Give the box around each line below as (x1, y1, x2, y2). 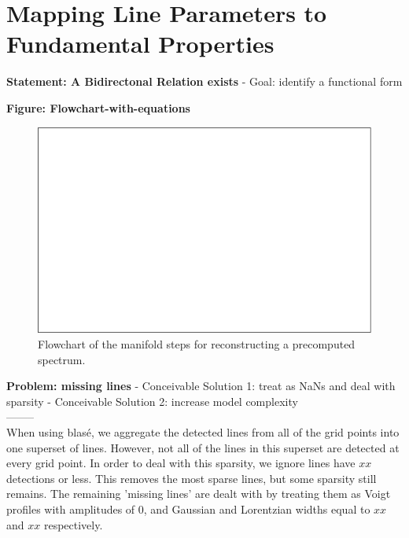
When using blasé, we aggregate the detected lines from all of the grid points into (6, 424, 400, 440)
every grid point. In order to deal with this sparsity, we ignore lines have (6, 455, 356, 471)
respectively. (43, 516, 103, 532)
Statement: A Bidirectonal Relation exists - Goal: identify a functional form (6, 73, 403, 90)
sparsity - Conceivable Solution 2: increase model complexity (6, 392, 298, 409)
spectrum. (38, 351, 86, 367)
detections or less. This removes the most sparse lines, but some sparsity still (6, 470, 377, 486)
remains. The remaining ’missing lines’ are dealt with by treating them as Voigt (6, 485, 391, 502)
